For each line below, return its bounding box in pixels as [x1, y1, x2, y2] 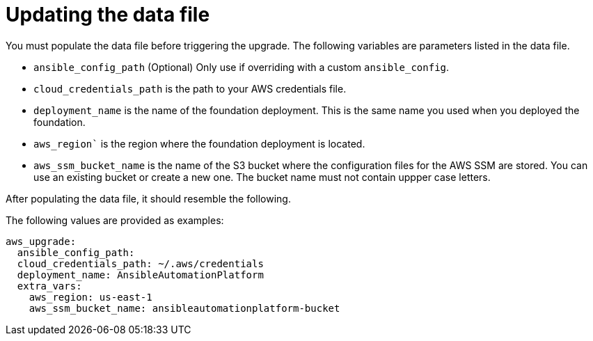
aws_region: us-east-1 [29, 291, 152, 303]
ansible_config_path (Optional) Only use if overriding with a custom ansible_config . [33, 61, 450, 73]
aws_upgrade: [6, 235, 77, 247]
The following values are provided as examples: [6, 214, 224, 226]
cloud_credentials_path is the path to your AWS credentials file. [33, 82, 347, 95]
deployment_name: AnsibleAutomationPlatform [17, 269, 264, 280]
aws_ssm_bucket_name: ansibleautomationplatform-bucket [29, 302, 340, 314]
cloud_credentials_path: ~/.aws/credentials [17, 257, 264, 269]
